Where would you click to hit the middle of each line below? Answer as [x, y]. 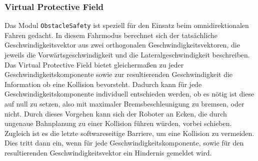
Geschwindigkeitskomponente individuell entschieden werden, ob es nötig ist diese [129, 94]
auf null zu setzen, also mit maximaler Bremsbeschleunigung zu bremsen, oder [124, 104]
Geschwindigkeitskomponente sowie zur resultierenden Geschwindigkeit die [119, 74]
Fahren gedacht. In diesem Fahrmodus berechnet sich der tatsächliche [111, 35]
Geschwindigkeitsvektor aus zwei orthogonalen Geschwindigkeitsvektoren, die [122, 45]
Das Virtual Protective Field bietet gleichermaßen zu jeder [94, 64]
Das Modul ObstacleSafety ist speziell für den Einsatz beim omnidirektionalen [127, 25]
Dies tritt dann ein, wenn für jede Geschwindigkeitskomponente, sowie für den [124, 143]
